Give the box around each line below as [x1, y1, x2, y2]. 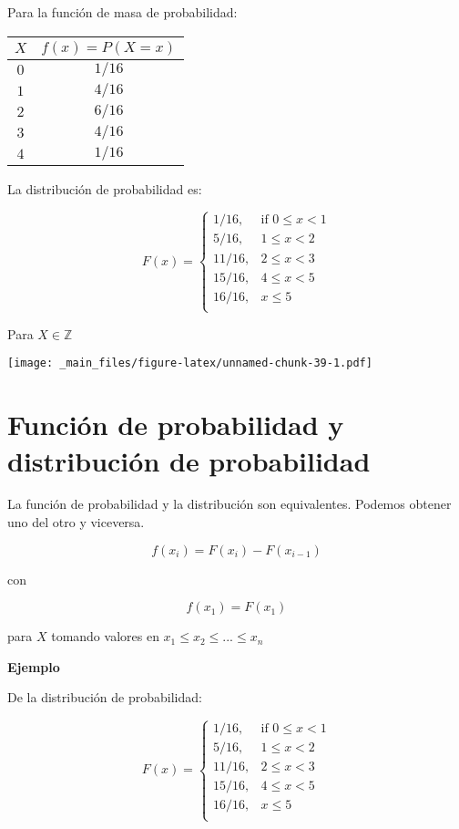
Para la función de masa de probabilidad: [7, 3, 238, 21]
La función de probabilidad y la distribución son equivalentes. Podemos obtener [7, 494, 452, 513]
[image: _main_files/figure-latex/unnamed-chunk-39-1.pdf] [7, 357, 372, 370]
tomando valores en [51, 627, 159, 646]
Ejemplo [7, 657, 60, 676]
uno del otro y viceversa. [7, 513, 145, 532]
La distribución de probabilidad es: [7, 179, 202, 198]
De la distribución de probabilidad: [7, 688, 202, 707]
